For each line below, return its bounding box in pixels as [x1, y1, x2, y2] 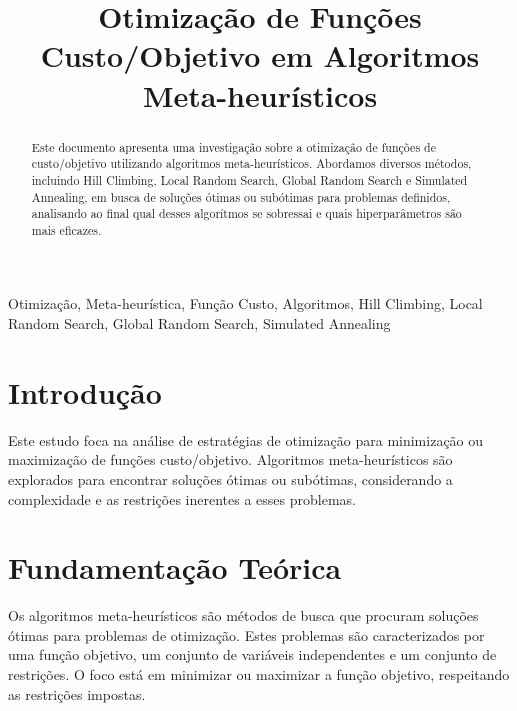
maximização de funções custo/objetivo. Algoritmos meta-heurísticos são [8, 449, 453, 470]
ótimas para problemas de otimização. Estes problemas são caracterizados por [8, 624, 485, 645]
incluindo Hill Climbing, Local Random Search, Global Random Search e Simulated [31, 171, 468, 188]
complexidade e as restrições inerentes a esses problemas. [8, 488, 356, 509]
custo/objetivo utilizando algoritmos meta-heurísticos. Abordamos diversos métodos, [31, 155, 472, 172]
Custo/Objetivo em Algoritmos [40, 35, 480, 76]
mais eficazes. [31, 221, 102, 238]
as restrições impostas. [8, 683, 146, 704]
